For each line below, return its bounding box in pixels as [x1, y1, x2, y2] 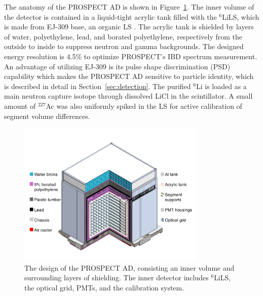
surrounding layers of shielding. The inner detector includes [24, 272, 209, 283]
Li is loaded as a [196, 80, 247, 91]
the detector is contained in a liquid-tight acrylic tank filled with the [4, 11, 217, 22]
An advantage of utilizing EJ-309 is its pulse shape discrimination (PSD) [4, 61, 231, 71]
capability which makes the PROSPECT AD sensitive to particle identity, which [4, 71, 254, 81]
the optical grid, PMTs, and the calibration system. [24, 282, 184, 292]
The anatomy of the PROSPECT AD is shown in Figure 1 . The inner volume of [4, 2, 254, 12]
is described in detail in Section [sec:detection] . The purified [4, 80, 191, 91]
